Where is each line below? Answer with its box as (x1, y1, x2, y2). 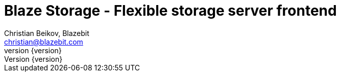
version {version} (4, 46, 62, 55)
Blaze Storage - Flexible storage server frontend (4, 2, 337, 19)
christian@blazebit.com (4, 37, 83, 46)
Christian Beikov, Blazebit (4, 28, 89, 37)
